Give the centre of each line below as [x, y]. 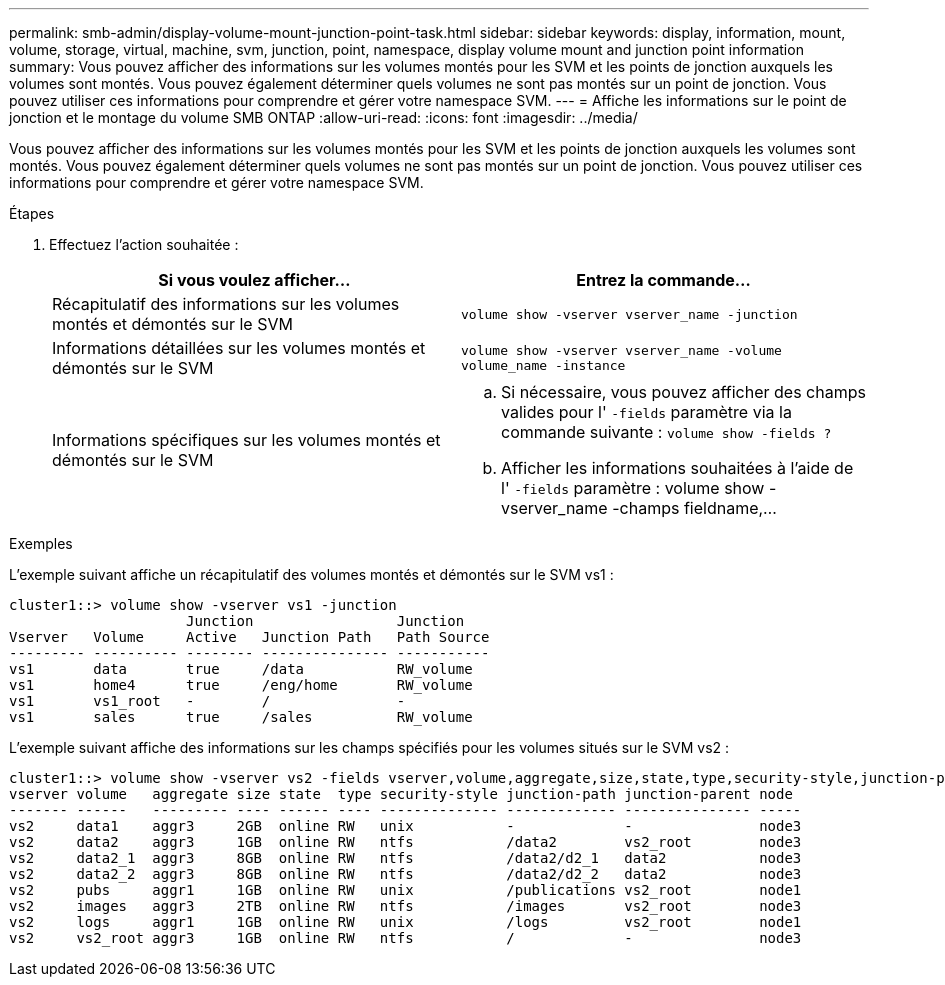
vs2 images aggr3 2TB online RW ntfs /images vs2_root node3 [405, 906]
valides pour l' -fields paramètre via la [646, 412]
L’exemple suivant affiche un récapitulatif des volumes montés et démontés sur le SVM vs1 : [311, 574]
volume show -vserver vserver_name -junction [629, 314]
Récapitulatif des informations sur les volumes [226, 304]
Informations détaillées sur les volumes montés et [239, 348]
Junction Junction [325, 621]
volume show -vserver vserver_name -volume [621, 350]
